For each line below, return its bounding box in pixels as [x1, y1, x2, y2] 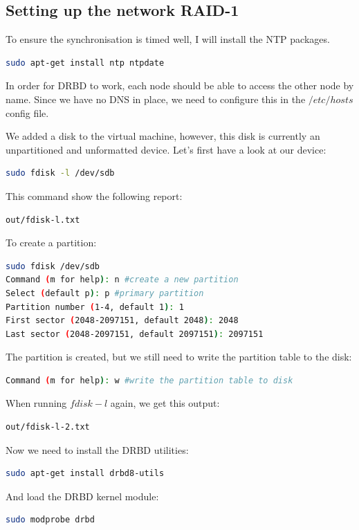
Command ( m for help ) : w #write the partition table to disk [6, 375, 293, 385]
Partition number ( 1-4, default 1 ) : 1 [6, 302, 184, 312]
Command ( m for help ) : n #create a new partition [6, 275, 239, 285]
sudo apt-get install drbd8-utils [6, 468, 165, 479]
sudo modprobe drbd [6, 515, 95, 525]
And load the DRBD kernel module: [6, 488, 159, 503]
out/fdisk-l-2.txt [6, 422, 90, 432]
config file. [6, 105, 49, 120]
